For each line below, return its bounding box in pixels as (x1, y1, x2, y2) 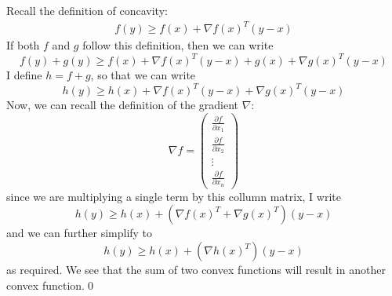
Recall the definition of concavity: (6, 2, 168, 18)
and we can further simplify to (6, 225, 153, 241)
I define (6, 67, 42, 83)
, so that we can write (90, 67, 196, 83)
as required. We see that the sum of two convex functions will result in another (6, 261, 386, 277)
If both (6, 37, 40, 53)
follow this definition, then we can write (82, 37, 274, 53)
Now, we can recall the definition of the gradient (6, 97, 239, 113)
